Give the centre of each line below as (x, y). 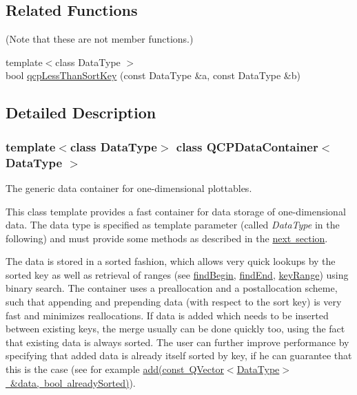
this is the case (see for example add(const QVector (115, 369)
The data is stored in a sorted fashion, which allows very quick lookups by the (171, 261)
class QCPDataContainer (247, 146)
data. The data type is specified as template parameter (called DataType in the (173, 225)
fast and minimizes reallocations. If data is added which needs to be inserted (167, 315)
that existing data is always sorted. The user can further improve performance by (177, 342)
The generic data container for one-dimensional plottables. (129, 188)
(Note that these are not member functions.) (100, 39)
